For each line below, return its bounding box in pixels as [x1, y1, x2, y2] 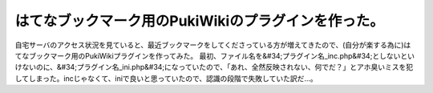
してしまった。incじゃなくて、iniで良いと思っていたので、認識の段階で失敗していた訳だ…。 [14, 73, 318, 83]
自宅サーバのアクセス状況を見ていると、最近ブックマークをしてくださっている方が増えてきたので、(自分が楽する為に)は [14, 40, 411, 50]
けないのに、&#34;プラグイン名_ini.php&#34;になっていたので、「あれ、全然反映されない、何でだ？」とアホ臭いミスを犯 [14, 63, 413, 72]
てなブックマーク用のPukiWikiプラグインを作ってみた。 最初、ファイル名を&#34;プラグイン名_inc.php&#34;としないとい [14, 51, 415, 60]
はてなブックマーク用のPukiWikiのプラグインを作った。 [14, 12, 384, 30]
